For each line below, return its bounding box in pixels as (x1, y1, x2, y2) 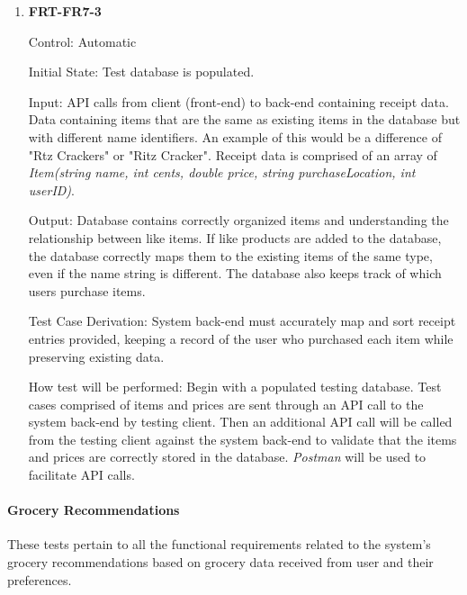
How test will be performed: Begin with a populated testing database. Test (28, 377, 442, 396)
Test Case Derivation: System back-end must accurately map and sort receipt (28, 311, 456, 330)
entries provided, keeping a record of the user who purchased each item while (28, 329, 454, 347)
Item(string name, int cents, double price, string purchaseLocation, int (28, 163, 416, 182)
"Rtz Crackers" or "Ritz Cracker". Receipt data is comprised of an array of (28, 145, 437, 164)
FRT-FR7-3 (28, 2, 102, 20)
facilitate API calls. (28, 465, 135, 484)
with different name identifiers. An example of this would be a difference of (28, 127, 442, 146)
